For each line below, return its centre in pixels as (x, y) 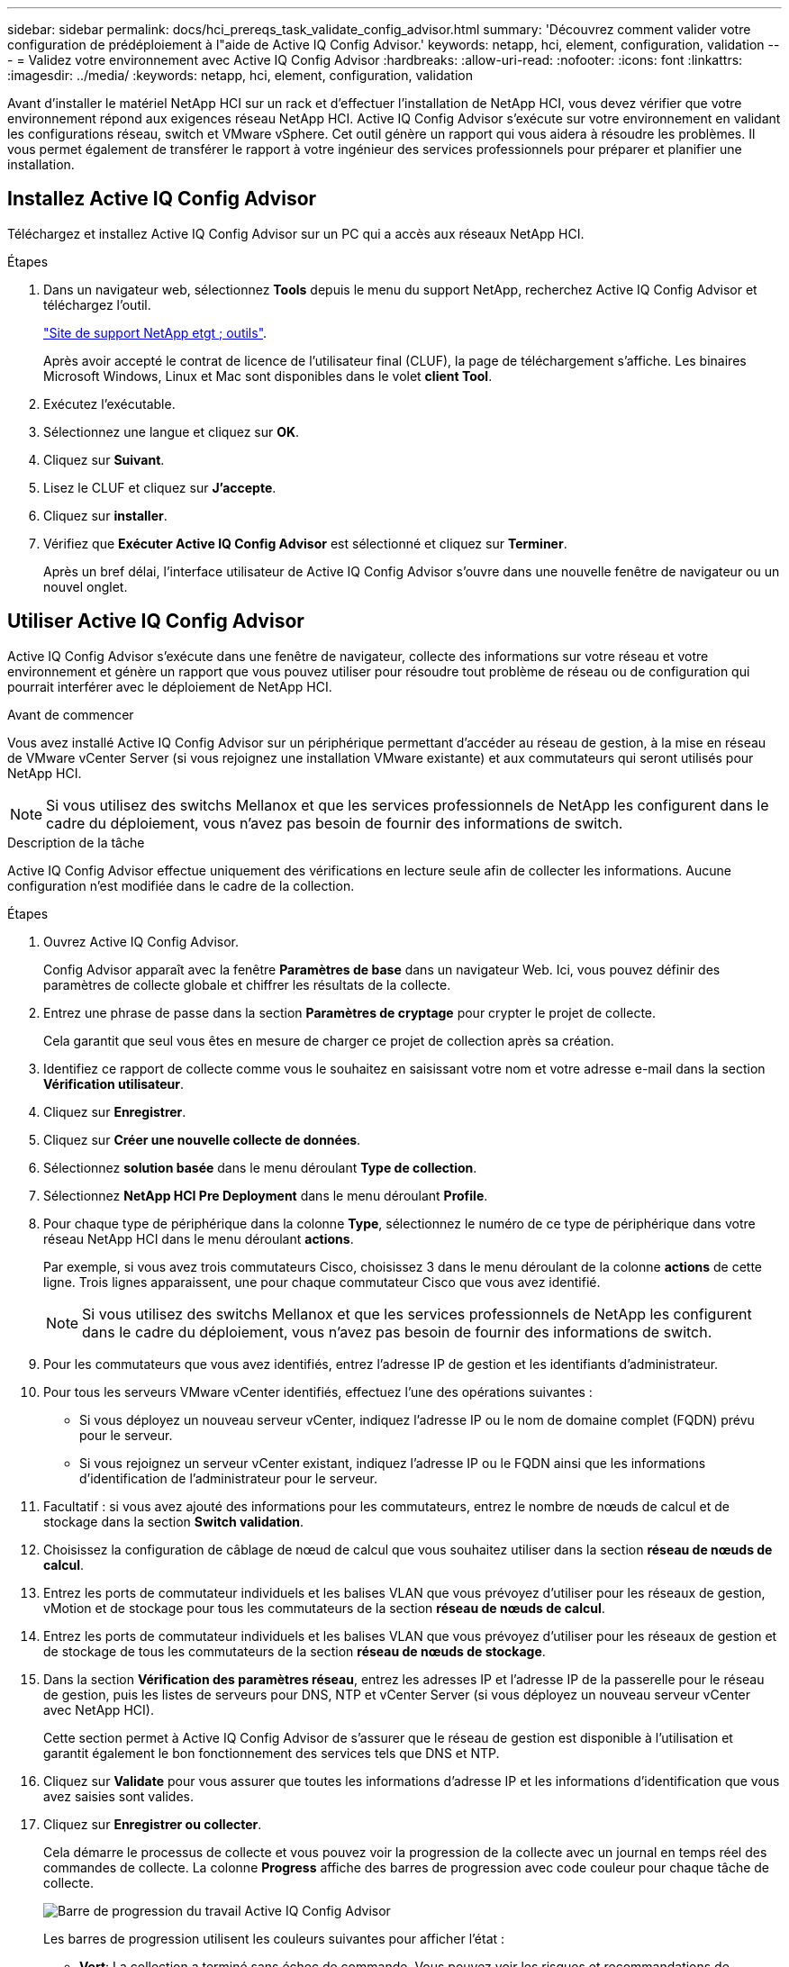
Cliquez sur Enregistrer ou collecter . (153, 1824)
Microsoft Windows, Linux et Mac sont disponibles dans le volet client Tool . (268, 376)
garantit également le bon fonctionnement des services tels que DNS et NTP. (272, 1753)
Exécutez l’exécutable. (109, 403)
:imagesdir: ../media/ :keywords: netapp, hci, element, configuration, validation (240, 75)
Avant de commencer (71, 714)
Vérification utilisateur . (114, 1083)
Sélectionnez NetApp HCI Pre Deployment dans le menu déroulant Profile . (266, 1195)
